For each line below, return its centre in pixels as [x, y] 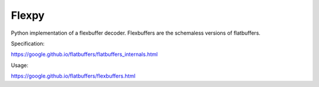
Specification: [28, 43]
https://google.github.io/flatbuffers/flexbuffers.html [73, 76]
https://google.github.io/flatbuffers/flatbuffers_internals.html [84, 54]
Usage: [20, 65]
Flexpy [28, 15]
